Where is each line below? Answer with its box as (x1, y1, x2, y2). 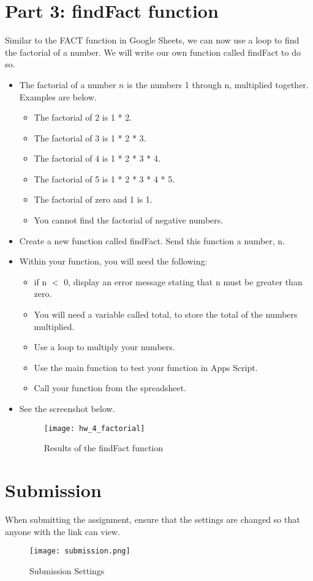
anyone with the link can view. (5, 525, 120, 538)
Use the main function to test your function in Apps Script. (34, 361, 258, 373)
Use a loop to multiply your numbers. (34, 340, 175, 353)
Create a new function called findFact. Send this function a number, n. (19, 234, 285, 247)
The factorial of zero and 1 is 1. (34, 193, 153, 206)
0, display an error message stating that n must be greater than (64, 275, 303, 288)
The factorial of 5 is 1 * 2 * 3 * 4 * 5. (34, 172, 175, 185)
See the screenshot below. (19, 402, 115, 414)
